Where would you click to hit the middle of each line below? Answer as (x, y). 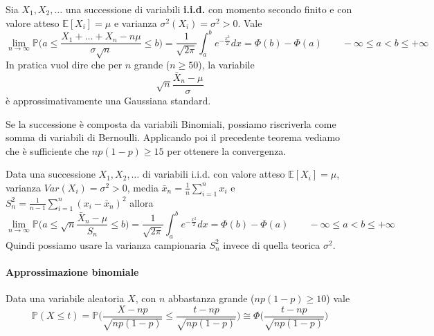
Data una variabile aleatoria (65, 298)
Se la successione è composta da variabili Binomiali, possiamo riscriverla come (171, 123)
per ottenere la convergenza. (227, 150)
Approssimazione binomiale (72, 271)
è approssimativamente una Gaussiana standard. (108, 100)
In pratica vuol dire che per (64, 65)
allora (142, 202)
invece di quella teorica (272, 244)
